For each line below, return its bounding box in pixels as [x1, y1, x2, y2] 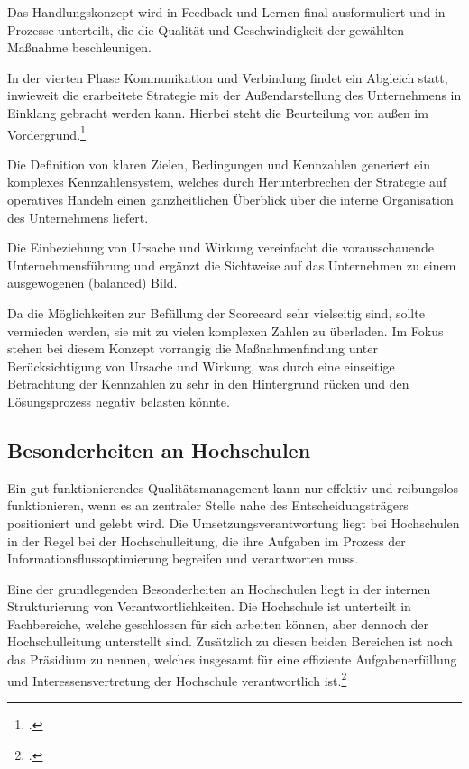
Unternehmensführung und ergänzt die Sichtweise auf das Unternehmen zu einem [7, 255, 456, 274]
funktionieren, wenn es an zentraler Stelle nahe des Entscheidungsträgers [7, 496, 409, 515]
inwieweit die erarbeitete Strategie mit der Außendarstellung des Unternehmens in [7, 86, 462, 105]
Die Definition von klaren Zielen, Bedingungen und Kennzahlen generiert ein [7, 154, 430, 173]
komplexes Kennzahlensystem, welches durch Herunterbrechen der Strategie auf [7, 172, 447, 191]
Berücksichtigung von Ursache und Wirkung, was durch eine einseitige [7, 356, 395, 375]
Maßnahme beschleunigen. [7, 38, 152, 57]
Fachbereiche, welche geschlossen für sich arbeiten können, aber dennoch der [7, 614, 428, 633]
